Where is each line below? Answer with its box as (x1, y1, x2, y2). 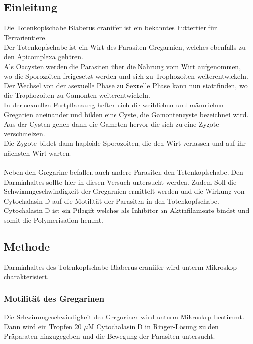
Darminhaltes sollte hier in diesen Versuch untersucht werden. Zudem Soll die (4, 176, 237, 186)
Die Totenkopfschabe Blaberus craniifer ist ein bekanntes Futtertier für (4, 23, 217, 33)
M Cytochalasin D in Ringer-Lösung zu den (88, 321, 219, 331)
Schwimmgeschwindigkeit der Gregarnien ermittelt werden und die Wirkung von (4, 186, 245, 196)
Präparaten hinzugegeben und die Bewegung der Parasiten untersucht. (4, 331, 215, 341)
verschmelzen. (4, 128, 45, 138)
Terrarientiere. (4, 32, 47, 42)
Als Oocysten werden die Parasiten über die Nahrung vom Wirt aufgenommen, (4, 61, 241, 71)
